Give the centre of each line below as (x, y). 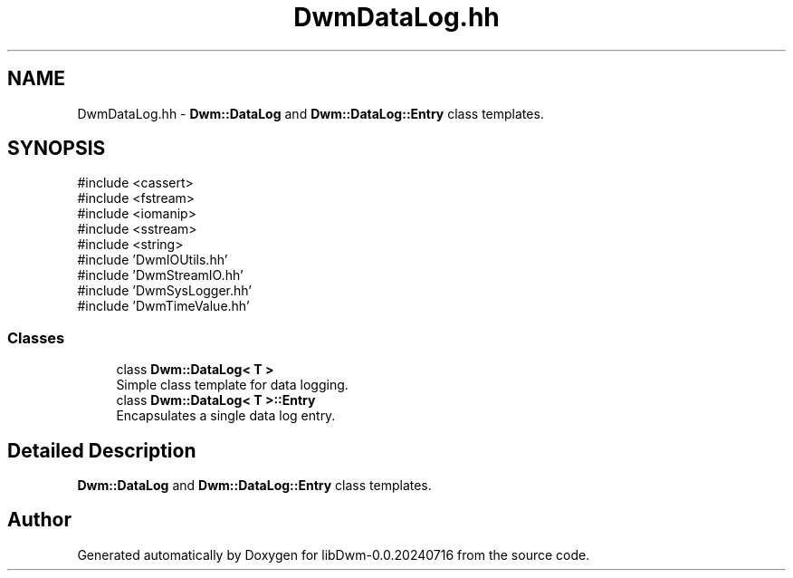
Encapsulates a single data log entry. (226, 416)
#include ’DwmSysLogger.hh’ (164, 291)
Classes (36, 337)
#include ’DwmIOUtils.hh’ (153, 260)
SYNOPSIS (57, 149)
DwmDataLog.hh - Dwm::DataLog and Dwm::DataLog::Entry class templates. (311, 113)
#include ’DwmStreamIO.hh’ (160, 275)
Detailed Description (102, 450)
